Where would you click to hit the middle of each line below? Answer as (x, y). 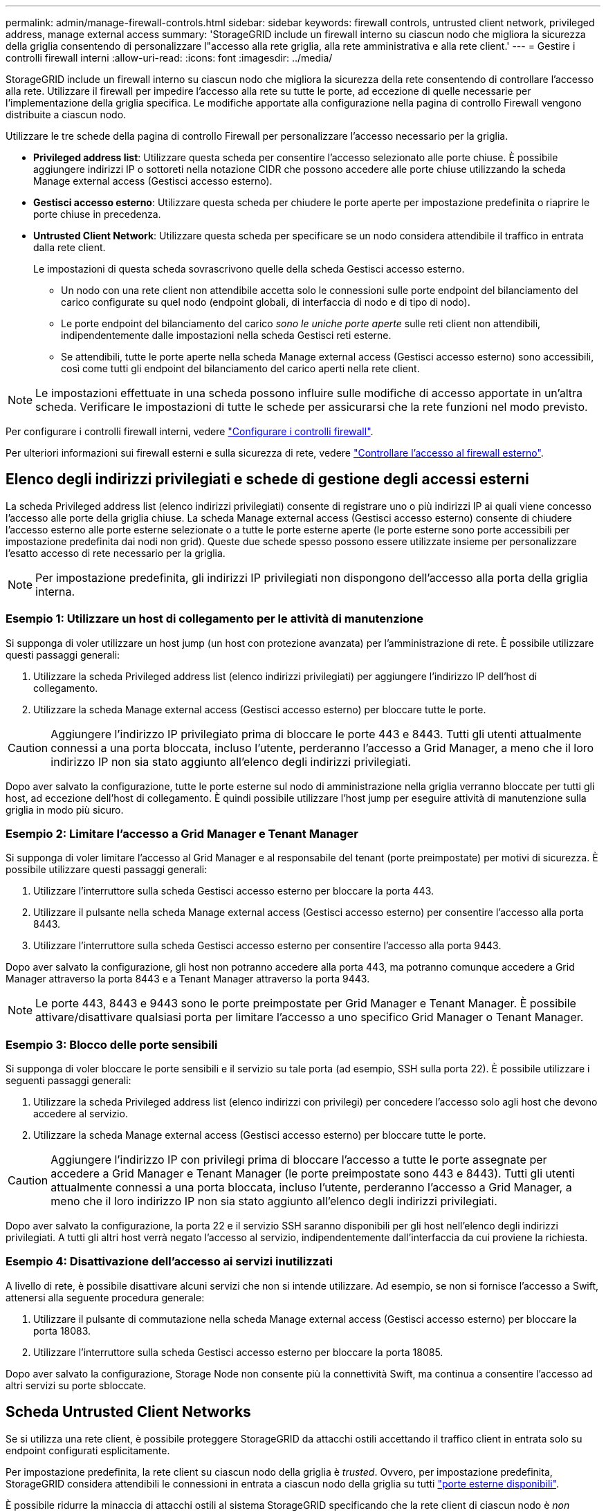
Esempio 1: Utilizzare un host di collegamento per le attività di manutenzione (215, 619)
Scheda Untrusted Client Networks (128, 1412)
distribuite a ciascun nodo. (66, 115)
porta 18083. (62, 1330)
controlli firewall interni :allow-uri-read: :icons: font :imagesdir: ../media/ (169, 58)
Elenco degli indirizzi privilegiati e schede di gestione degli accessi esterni (267, 479)
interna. (55, 591)
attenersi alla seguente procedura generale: (105, 1297)
